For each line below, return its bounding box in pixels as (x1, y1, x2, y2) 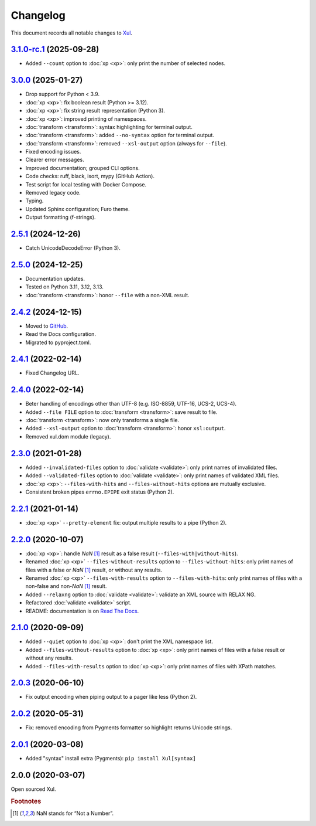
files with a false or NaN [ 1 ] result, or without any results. (25, 566, 163, 573)
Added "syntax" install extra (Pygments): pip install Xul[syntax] (25, 755, 196, 762)
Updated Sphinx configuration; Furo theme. (25, 205, 130, 212)
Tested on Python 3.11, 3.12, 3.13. (25, 283, 104, 290)
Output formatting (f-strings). (25, 214, 96, 221)
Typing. (25, 197, 44, 205)
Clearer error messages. (25, 156, 84, 164)
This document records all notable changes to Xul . (11, 29, 133, 36)
